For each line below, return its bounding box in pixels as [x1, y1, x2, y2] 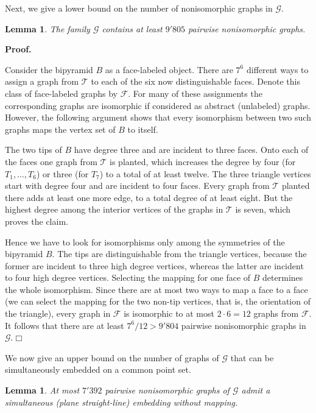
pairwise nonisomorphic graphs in [181, 319, 306, 331]
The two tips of [5, 143, 62, 156]
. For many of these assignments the [128, 86, 262, 99]
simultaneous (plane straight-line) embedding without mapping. [5, 395, 238, 408]
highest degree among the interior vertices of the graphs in [5, 203, 223, 216]
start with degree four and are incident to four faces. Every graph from [5, 179, 270, 192]
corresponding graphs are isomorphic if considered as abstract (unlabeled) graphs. [5, 99, 311, 111]
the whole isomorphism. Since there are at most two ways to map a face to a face [5, 283, 308, 295]
